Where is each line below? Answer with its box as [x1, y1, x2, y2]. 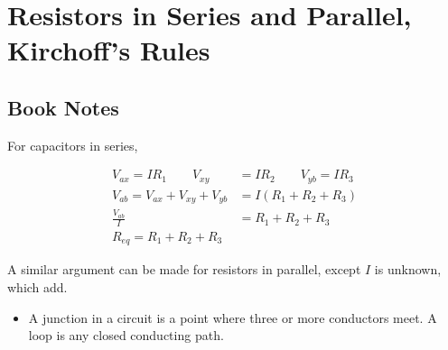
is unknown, [374, 260, 442, 279]
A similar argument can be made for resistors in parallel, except [7, 260, 361, 279]
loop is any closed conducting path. [28, 326, 224, 345]
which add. [7, 277, 68, 296]
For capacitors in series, [7, 135, 138, 154]
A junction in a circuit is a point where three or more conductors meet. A [28, 308, 437, 327]
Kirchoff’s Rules [7, 32, 210, 69]
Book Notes [7, 93, 119, 121]
